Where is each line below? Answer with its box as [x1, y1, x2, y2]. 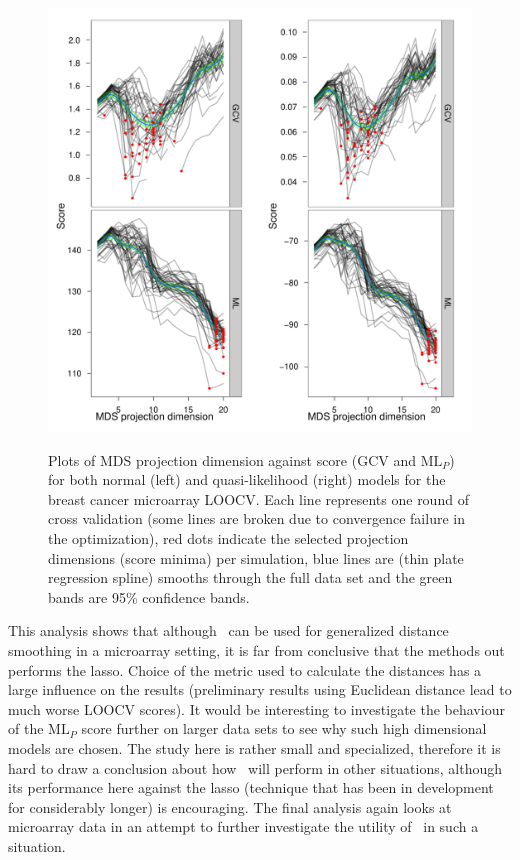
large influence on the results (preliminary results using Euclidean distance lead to [8, 679, 512, 700]
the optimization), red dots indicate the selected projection [48, 527, 409, 548]
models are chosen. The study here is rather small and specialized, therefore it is [8, 737, 501, 758]
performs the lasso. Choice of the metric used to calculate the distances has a [8, 659, 482, 680]
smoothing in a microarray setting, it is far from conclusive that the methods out [8, 639, 505, 660]
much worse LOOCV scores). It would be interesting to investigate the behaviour [8, 698, 505, 719]
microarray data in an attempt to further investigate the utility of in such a [8, 816, 479, 837]
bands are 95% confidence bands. [48, 586, 250, 607]
